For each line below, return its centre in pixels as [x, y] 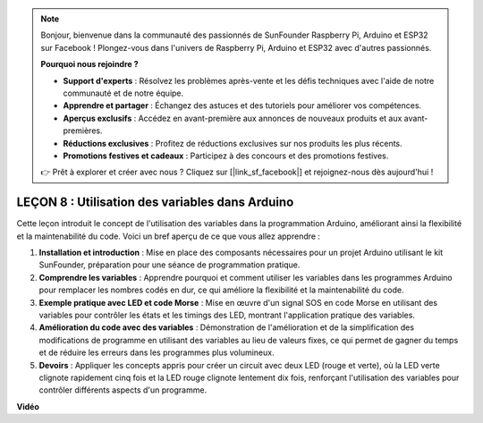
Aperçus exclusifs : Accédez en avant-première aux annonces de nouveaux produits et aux [233, 118]
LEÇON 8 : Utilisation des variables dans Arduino [155, 203]
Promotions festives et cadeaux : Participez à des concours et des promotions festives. [226, 156]
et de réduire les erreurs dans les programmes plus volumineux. [157, 352]
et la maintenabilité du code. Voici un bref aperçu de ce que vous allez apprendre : [169, 236]
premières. [83, 131]
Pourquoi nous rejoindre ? [89, 64]
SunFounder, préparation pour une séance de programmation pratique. [169, 265]
